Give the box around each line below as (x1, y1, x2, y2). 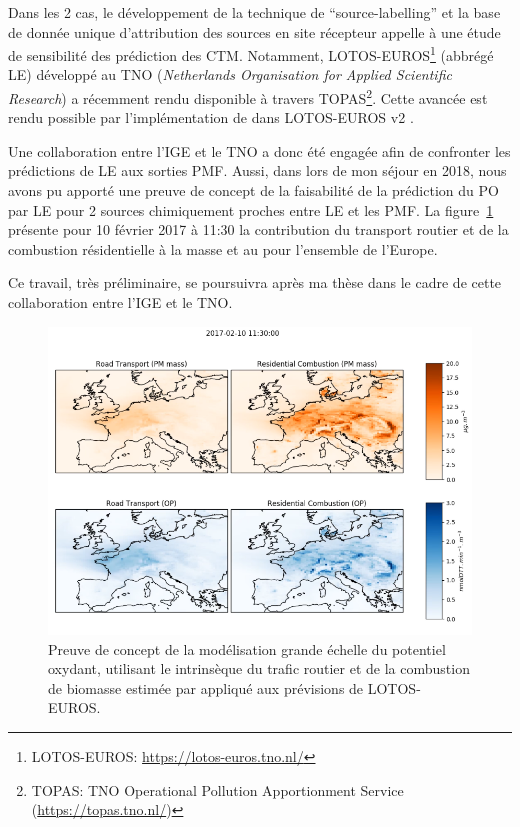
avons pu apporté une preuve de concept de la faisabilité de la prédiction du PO (8, 180, 499, 201)
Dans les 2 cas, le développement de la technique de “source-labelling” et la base (8, 2, 501, 22)
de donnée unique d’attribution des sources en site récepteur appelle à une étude (8, 21, 501, 42)
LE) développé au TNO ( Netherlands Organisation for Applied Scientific (8, 64, 452, 85)
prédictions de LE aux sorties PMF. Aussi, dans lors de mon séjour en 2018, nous (8, 160, 507, 181)
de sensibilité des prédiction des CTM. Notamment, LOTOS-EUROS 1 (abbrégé (8, 42, 494, 65)
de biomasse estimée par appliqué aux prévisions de (48, 677, 364, 698)
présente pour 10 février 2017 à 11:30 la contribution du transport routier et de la (8, 219, 509, 240)
